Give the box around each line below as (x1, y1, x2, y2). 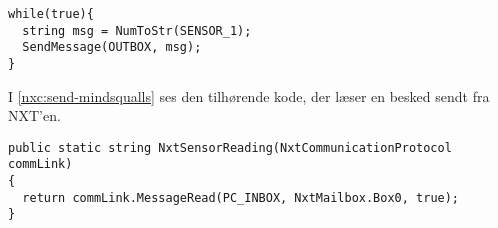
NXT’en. (8, 105, 61, 126)
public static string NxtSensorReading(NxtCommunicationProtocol (8, 140, 452, 155)
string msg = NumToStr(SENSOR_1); (22, 23, 252, 38)
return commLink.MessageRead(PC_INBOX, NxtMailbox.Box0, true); (22, 190, 460, 205)
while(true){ (8, 7, 94, 21)
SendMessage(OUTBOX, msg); (22, 40, 202, 55)
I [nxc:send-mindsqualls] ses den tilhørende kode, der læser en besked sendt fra (8, 85, 490, 106)
